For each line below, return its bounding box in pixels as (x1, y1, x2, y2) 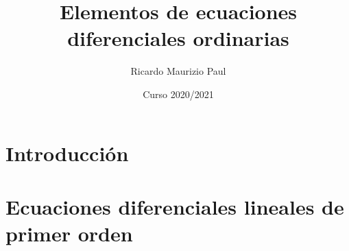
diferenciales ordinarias (67, 24, 289, 52)
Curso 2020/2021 (143, 86, 214, 101)
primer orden (5, 219, 133, 248)
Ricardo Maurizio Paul (130, 64, 226, 78)
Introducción (5, 139, 129, 167)
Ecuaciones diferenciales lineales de (5, 192, 344, 220)
